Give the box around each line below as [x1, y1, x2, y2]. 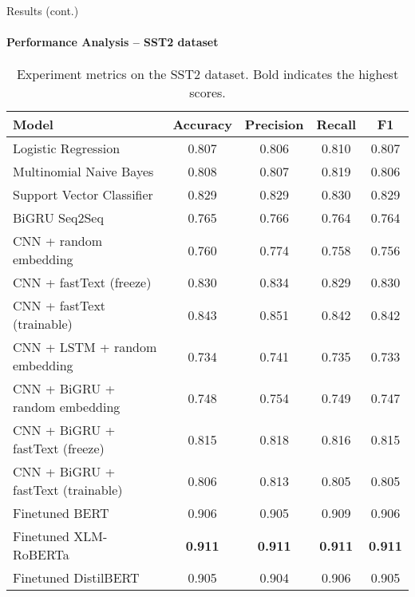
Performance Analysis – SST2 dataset [6, 34, 219, 50]
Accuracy [172, 115, 232, 134]
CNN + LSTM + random [13, 338, 157, 357]
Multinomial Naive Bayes [13, 162, 154, 181]
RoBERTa [13, 545, 69, 564]
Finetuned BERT [13, 504, 109, 523]
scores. [189, 83, 226, 102]
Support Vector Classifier [13, 185, 153, 204]
